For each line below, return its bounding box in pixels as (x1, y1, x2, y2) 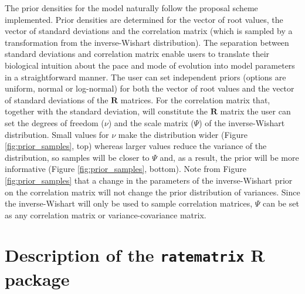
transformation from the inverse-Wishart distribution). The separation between (5, 36, 289, 48)
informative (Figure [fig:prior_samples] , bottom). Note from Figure (5, 163, 246, 175)
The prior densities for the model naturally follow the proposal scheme (5, 2, 258, 13)
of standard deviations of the (5, 93, 109, 106)
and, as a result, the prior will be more (160, 151, 299, 163)
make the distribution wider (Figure (118, 128, 248, 140)
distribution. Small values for (5, 128, 109, 140)
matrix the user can (220, 105, 291, 117)
